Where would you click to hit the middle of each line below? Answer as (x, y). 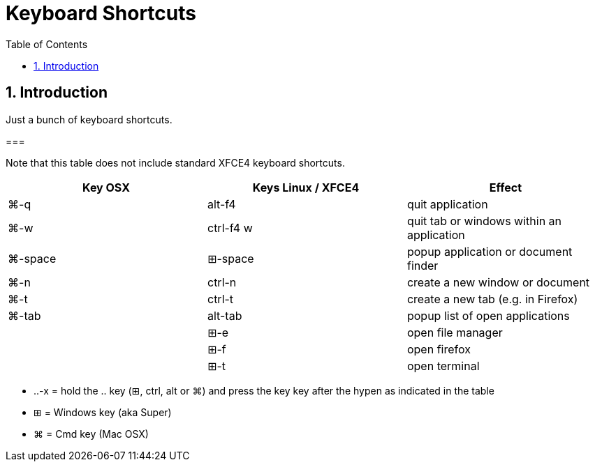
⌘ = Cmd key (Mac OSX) (91, 434)
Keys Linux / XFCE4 (306, 187)
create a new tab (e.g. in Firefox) (492, 299)
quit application (447, 204)
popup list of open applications (488, 315)
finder (423, 265)
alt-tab (225, 315)
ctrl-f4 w (230, 228)
